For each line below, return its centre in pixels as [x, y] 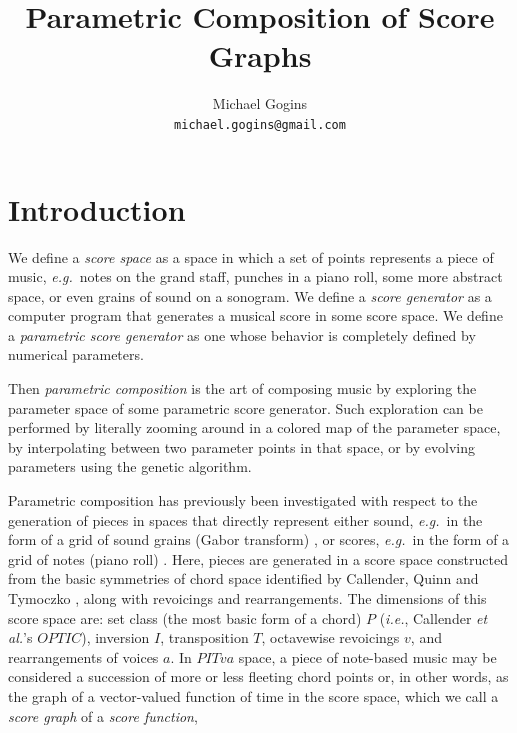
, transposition [204, 637]
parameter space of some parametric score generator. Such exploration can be [245, 407]
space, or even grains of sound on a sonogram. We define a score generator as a [250, 295]
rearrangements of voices [83, 656]
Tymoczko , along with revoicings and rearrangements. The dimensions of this [247, 598]
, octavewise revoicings [330, 637]
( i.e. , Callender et [433, 617]
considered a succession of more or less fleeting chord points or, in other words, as [258, 676]
